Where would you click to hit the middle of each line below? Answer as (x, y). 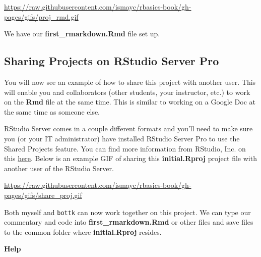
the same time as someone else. (52, 111)
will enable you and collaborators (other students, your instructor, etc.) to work (127, 92)
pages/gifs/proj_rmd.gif (41, 16)
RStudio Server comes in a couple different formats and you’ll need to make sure (128, 128)
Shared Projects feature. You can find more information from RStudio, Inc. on (125, 148)
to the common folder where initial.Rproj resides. (83, 232)
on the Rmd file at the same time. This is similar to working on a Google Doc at (130, 102)
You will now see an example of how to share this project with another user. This (130, 82)
